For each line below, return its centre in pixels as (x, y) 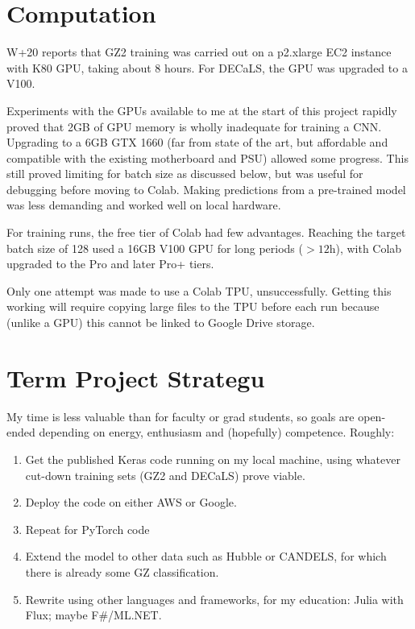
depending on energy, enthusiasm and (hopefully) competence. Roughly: (217, 432)
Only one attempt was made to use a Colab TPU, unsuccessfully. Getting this (199, 290)
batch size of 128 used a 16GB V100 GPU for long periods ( (155, 248)
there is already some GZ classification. (122, 571)
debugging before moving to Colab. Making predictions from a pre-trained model (206, 189)
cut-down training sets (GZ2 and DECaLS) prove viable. (165, 475)
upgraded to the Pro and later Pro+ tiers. (110, 264)
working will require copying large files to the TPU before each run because (193, 306)
